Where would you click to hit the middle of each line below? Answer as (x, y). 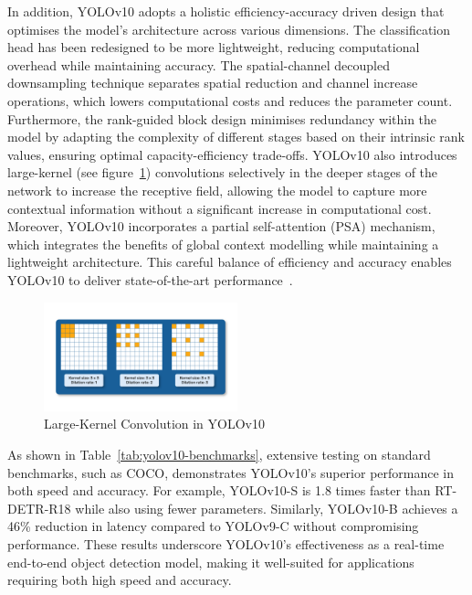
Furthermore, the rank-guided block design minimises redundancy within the (222, 118)
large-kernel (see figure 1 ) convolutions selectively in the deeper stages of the (223, 172)
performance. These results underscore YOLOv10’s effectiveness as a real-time (226, 543)
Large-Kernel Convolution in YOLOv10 (154, 424)
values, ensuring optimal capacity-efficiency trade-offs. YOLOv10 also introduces (232, 154)
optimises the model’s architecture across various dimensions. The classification (229, 29)
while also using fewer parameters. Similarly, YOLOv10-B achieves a (267, 508)
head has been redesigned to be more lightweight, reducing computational (214, 47)
